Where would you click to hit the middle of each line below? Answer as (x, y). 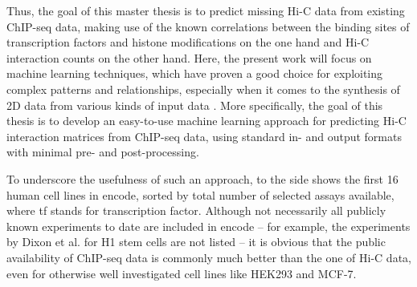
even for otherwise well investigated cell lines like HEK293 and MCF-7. (182, 273)
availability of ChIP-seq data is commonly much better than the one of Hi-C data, (209, 257)
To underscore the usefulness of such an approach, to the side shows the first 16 (202, 178)
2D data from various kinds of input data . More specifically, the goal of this (195, 105)
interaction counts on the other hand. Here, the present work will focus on (189, 57)
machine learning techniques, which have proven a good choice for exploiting (195, 73)
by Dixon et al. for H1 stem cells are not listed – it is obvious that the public (196, 242)
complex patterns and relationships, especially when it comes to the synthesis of (203, 89)
